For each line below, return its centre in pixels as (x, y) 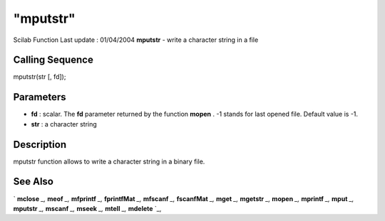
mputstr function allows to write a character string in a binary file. (109, 161)
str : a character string (64, 124)
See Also (33, 182)
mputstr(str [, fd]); (40, 77)
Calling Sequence (53, 60)
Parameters (40, 97)
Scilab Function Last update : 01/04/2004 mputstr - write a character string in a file (136, 40)
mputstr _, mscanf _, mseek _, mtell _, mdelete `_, (87, 208)
